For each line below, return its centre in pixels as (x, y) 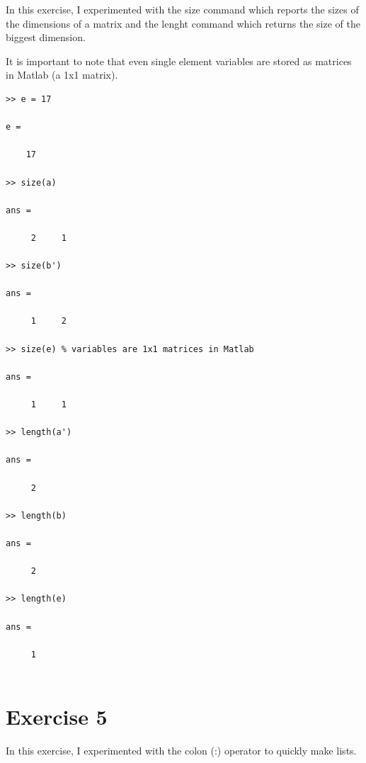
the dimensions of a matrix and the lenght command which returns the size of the (183, 23)
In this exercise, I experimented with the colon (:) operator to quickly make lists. (181, 751)
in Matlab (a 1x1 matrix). (62, 75)
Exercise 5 (57, 717)
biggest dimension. (46, 37)
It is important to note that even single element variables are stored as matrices (179, 61)
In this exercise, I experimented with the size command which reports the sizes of (182, 9)
